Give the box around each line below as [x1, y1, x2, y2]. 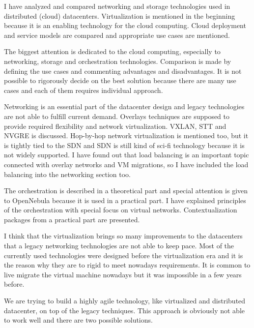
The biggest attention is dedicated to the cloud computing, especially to [4, 46, 221, 57]
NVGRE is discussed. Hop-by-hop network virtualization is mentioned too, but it [4, 130, 249, 141]
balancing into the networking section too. [4, 169, 131, 179]
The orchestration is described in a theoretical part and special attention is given [4, 185, 248, 196]
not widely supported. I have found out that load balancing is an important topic [4, 149, 249, 160]
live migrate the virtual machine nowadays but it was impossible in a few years [4, 269, 242, 279]
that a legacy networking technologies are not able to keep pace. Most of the [4, 240, 234, 251]
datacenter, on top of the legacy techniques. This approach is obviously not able [4, 305, 245, 315]
